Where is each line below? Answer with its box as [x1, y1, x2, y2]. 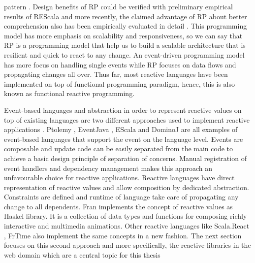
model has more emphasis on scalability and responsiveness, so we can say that [4, 30, 243, 40]
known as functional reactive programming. [4, 88, 135, 99]
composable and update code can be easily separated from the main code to [4, 143, 233, 154]
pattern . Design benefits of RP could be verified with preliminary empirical [4, 1, 233, 11]
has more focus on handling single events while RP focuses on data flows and [4, 59, 236, 69]
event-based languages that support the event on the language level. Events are [4, 133, 243, 144]
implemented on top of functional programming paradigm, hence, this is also [4, 78, 235, 89]
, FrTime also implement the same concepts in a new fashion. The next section [4, 230, 242, 240]
